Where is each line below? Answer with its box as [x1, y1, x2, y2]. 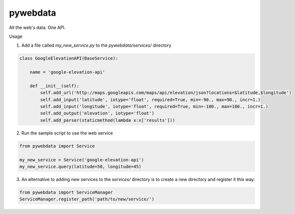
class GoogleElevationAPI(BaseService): [19, 55, 118, 61]
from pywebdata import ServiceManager [19, 189, 113, 195]
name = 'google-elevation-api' [29, 69, 105, 75]
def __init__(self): [29, 83, 80, 88]
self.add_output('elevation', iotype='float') [40, 110, 154, 116]
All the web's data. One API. [9, 25, 66, 30]
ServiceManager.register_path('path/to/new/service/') [19, 196, 154, 202]
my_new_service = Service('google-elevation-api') [19, 157, 145, 162]
